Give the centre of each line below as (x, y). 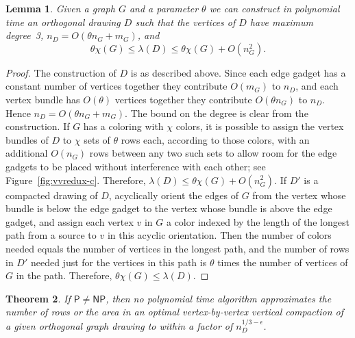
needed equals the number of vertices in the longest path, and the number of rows (177, 248)
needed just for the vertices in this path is (119, 262)
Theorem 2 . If (38, 298)
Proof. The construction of (61, 72)
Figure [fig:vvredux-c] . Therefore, (76, 180)
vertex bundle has (43, 99)
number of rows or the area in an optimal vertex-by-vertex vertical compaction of (175, 312)
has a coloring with (123, 126)
